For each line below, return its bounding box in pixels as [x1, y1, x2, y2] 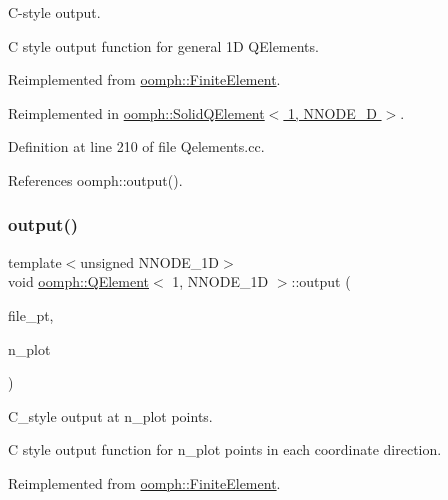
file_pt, [8, 304, 54, 325]
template [8, 251, 62, 272]
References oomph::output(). [8, 169, 183, 190]
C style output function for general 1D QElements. [8, 35, 319, 56]
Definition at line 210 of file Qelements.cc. [8, 136, 265, 157]
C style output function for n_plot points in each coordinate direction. [8, 439, 442, 460]
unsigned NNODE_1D [80, 251, 220, 272]
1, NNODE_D [288, 102, 377, 123]
